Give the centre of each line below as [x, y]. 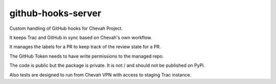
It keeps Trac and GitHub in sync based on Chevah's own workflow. [81, 37]
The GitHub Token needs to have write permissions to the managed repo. [87, 56]
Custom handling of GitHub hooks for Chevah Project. [66, 28]
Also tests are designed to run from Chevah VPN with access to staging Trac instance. [100, 75]
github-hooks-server [55, 13]
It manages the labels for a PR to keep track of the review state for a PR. [85, 47]
